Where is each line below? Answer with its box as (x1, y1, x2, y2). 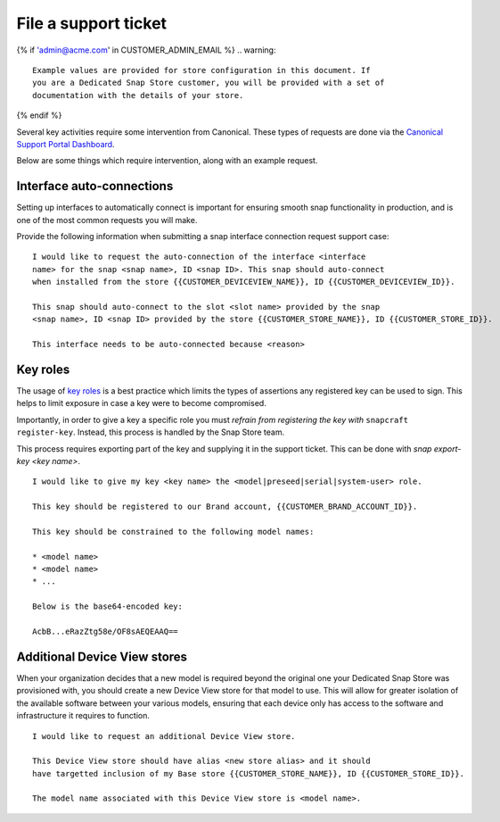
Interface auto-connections (16, 179, 174, 194)
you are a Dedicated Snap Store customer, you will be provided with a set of (32, 78, 385, 88)
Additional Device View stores (16, 649, 187, 664)
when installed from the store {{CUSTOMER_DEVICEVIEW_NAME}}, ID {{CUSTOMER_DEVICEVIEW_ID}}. (32, 277, 455, 287)
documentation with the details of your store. (32, 90, 244, 100)
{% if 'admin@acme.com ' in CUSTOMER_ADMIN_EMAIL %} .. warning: (16, 45, 276, 55)
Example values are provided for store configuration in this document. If (32, 65, 371, 75)
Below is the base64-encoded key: (32, 602, 183, 611)
